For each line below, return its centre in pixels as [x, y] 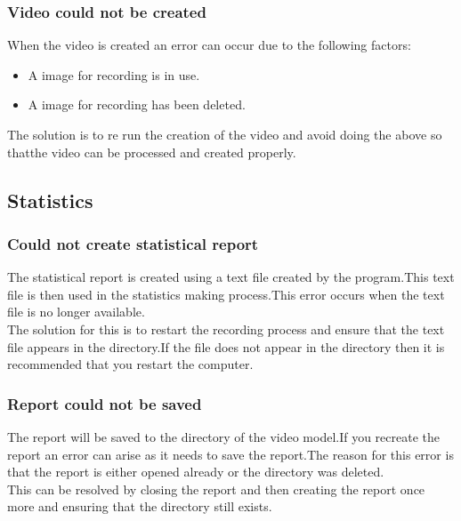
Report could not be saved [105, 403]
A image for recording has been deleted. [137, 104]
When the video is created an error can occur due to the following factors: [209, 45]
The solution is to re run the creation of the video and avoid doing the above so [225, 134]
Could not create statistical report [133, 243]
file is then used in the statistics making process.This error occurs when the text [226, 294]
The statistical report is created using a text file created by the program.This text [231, 277]
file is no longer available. [76, 312]
